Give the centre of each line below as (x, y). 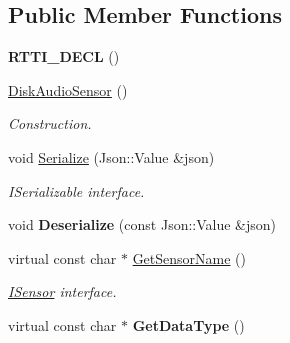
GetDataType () (188, 324)
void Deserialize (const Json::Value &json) (142, 224)
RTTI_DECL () (64, 56)
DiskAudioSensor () (68, 89)
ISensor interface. (62, 291)
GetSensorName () (189, 257)
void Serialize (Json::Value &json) (111, 156)
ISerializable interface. (76, 190)
